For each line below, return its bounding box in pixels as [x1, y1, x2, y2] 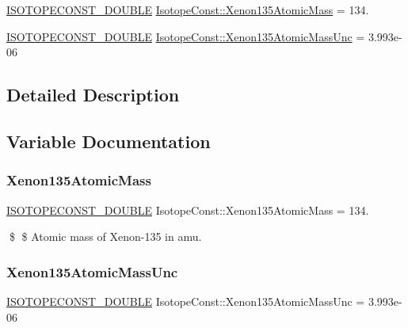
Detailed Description [6, 82, 180, 107]
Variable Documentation [6, 128, 211, 153]
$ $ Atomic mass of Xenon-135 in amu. [9, 228, 202, 245]
